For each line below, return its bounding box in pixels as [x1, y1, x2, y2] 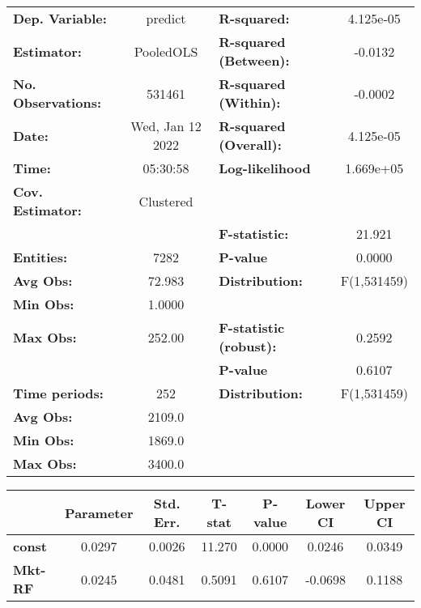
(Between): [219, 51, 290, 70]
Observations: [13, 93, 102, 112]
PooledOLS [134, 41, 198, 61]
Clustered [138, 191, 193, 210]
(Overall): [219, 135, 282, 154]
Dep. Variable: [13, 9, 107, 28]
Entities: [13, 248, 68, 266]
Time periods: [13, 384, 104, 402]
